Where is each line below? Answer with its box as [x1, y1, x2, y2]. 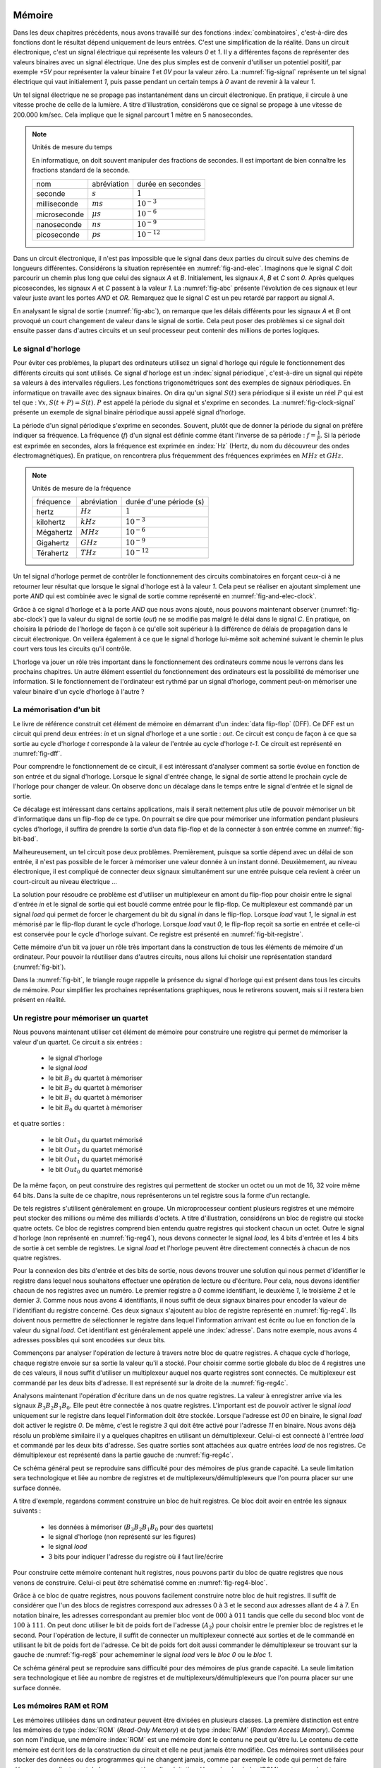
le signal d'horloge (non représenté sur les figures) [48, 1533, 196, 1541]
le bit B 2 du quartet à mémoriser [48, 1083, 143, 1093]
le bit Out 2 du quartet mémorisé [48, 1146, 143, 1156]
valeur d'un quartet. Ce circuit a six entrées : [13, 1037, 143, 1046]
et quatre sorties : [13, 1119, 65, 1128]
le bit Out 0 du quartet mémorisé [48, 1165, 143, 1175]
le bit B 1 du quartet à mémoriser [48, 1093, 143, 1103]
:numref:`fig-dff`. [13, 749, 63, 757]
